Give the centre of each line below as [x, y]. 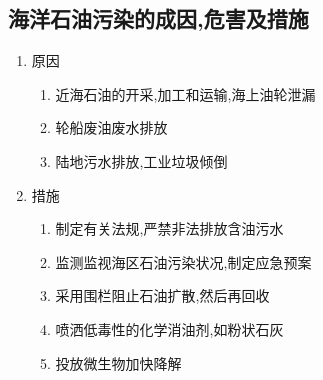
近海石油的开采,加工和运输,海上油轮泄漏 [185, 93]
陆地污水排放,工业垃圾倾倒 [141, 160]
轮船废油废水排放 [111, 127]
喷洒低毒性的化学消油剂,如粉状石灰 [169, 328]
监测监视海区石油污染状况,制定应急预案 [183, 261]
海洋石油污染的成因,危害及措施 [158, 18]
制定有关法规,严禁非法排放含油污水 [169, 228]
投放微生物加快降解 [118, 362]
